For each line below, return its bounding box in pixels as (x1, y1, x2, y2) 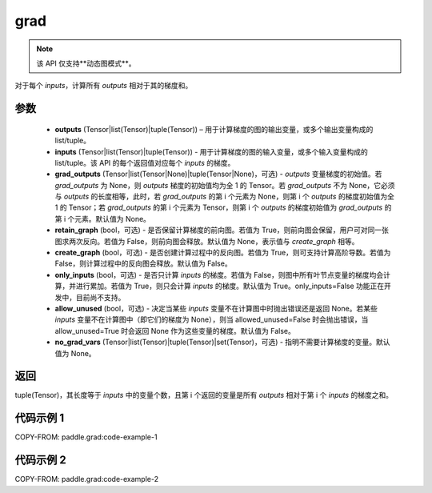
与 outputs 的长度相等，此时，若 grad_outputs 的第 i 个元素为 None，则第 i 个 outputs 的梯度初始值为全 (54, 192, 395, 202)
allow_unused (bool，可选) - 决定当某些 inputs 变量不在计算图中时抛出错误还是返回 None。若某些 (54, 303, 378, 313)
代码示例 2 (14, 453, 67, 467)
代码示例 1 (14, 411, 65, 425)
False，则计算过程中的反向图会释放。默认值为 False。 (54, 259, 232, 268)
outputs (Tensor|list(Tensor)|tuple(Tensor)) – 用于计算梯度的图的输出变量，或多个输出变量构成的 (54, 124, 374, 134)
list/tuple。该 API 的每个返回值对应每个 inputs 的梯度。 (54, 158, 235, 167)
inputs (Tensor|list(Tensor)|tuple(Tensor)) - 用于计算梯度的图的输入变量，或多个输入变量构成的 (54, 146, 368, 156)
